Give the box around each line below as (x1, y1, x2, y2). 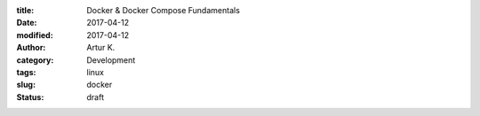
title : (16, 5, 35, 15)
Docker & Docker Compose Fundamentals (86, 5, 240, 15)
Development (86, 54, 136, 66)
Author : (16, 43, 46, 53)
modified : (16, 29, 53, 40)
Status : (16, 91, 44, 102)
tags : (16, 66, 36, 77)
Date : (16, 18, 37, 28)
